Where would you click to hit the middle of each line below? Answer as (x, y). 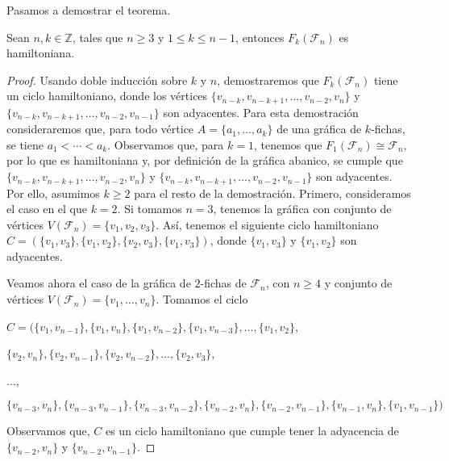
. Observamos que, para (166, 144)
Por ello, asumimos (53, 193)
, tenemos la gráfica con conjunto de (302, 209)
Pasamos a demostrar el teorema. (89, 10)
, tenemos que (288, 144)
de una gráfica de (319, 129)
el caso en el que (47, 209)
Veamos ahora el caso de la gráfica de (99, 283)
